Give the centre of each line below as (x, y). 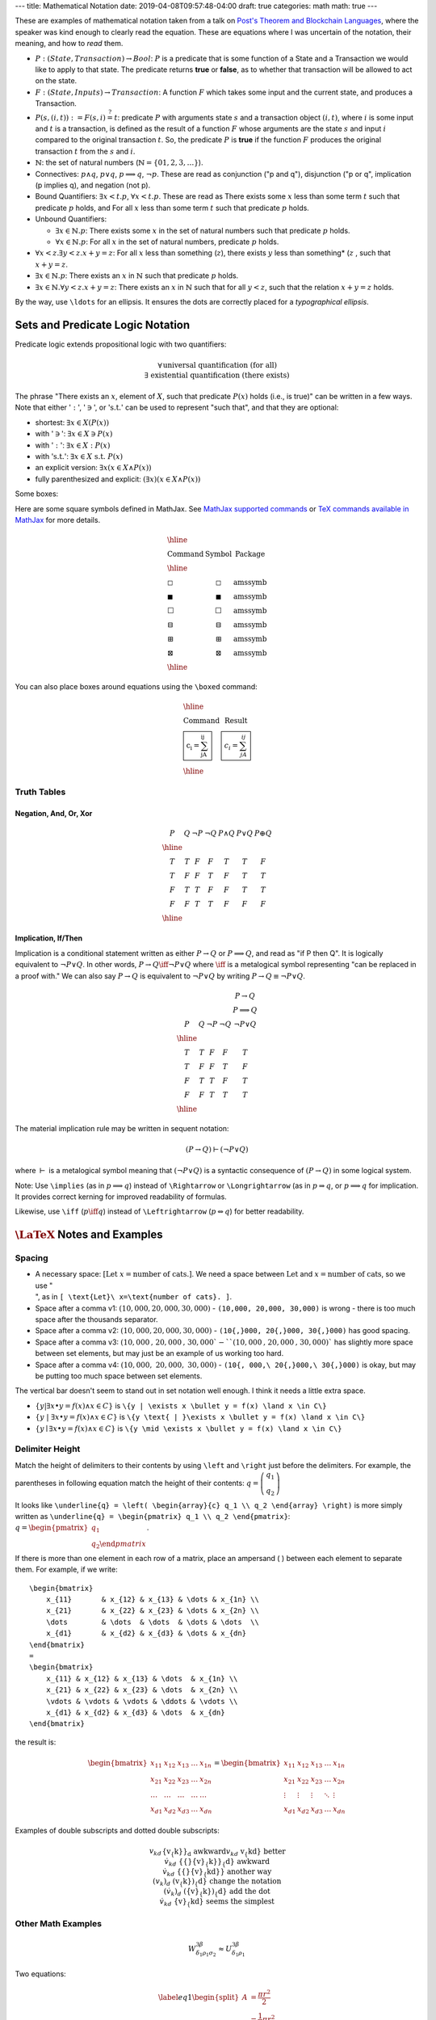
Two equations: (40, 1974)
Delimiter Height (48, 1449)
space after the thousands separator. (96, 1319)
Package (250, 554)
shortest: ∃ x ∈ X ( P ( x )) (72, 422)
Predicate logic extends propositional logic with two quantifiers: (121, 344)
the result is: (36, 1742)
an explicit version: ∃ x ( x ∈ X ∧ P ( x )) (94, 468)
